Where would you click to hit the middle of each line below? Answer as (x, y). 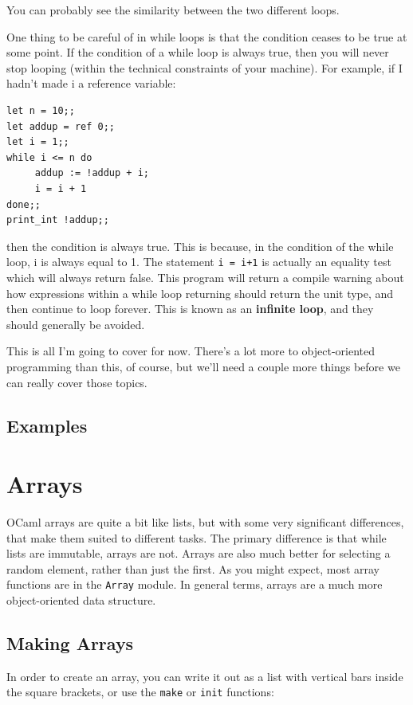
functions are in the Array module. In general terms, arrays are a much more (195, 584)
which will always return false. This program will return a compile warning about (205, 277)
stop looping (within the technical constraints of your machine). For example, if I (205, 67)
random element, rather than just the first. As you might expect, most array (193, 568)
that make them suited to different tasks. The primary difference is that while (197, 537)
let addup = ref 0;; (61, 126)
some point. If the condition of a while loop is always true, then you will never (198, 52)
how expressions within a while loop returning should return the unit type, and (200, 293)
